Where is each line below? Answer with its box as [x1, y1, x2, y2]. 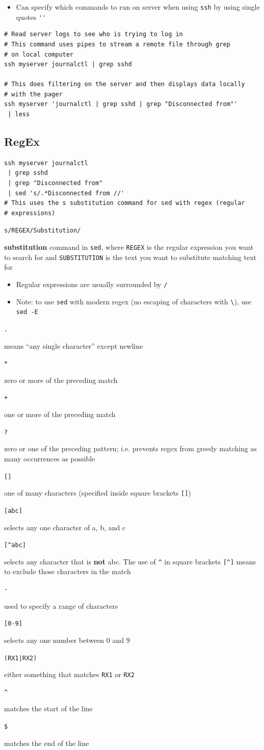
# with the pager [4, 90, 63, 98]
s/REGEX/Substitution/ [4, 227, 81, 235]
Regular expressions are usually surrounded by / [16, 278, 168, 289]
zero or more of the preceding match [4, 374, 118, 385]
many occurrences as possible [4, 453, 95, 463]
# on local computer [4, 50, 74, 58]
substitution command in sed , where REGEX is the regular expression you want [4, 242, 254, 252]
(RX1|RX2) [4, 654, 37, 662]
